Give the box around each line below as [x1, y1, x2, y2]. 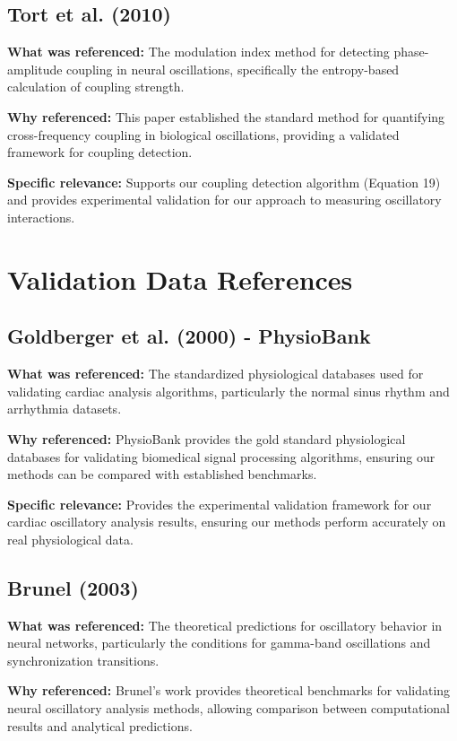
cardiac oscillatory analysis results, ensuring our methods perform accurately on [7, 512, 446, 531]
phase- [393, 42, 429, 61]
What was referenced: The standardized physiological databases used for [7, 364, 424, 383]
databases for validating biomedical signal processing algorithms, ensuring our [7, 447, 435, 466]
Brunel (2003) [7, 573, 139, 601]
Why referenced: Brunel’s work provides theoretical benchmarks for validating [7, 681, 451, 700]
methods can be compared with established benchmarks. [7, 465, 317, 484]
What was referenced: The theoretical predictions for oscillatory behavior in [7, 615, 443, 634]
